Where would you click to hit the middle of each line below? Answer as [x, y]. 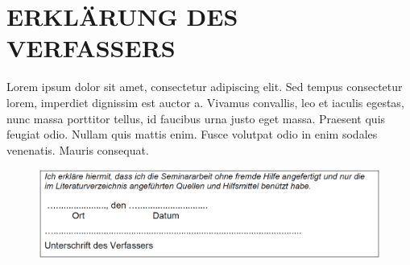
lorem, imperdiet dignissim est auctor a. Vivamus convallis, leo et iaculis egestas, [205, 102]
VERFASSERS [91, 48]
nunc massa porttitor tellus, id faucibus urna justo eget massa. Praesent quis [196, 118]
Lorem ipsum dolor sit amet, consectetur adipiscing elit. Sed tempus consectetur [205, 87]
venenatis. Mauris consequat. [78, 149]
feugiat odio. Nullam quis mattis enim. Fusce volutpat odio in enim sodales [192, 134]
